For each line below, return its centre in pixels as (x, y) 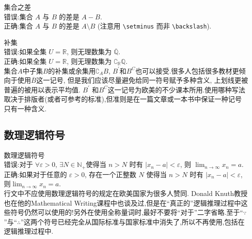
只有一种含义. (25, 108)
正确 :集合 (18, 26)
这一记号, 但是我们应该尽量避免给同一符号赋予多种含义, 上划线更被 (142, 80)
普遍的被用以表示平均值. (42, 89)
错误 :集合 (18, 16)
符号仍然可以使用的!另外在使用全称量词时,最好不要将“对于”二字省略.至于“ (127, 212)
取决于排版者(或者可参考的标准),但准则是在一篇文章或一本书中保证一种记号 (123, 99)
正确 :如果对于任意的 (35, 174)
